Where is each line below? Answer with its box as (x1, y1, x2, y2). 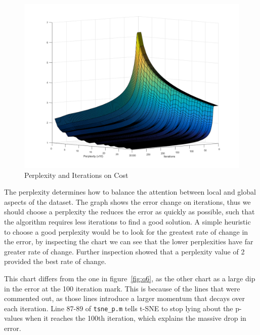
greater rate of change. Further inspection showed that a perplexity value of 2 (4, 246, 245, 256)
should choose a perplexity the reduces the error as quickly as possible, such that (4, 206, 255, 217)
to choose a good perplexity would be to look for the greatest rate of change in (4, 226, 248, 237)
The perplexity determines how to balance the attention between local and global (4, 187, 256, 197)
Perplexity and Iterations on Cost (24, 169, 128, 180)
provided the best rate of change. (4, 256, 106, 267)
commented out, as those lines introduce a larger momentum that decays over (4, 293, 245, 304)
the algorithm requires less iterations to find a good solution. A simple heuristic (4, 216, 251, 227)
